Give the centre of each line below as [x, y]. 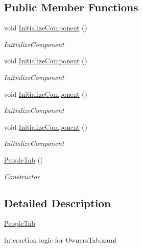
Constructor [22, 176]
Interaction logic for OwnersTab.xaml [60, 239]
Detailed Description [58, 203]
